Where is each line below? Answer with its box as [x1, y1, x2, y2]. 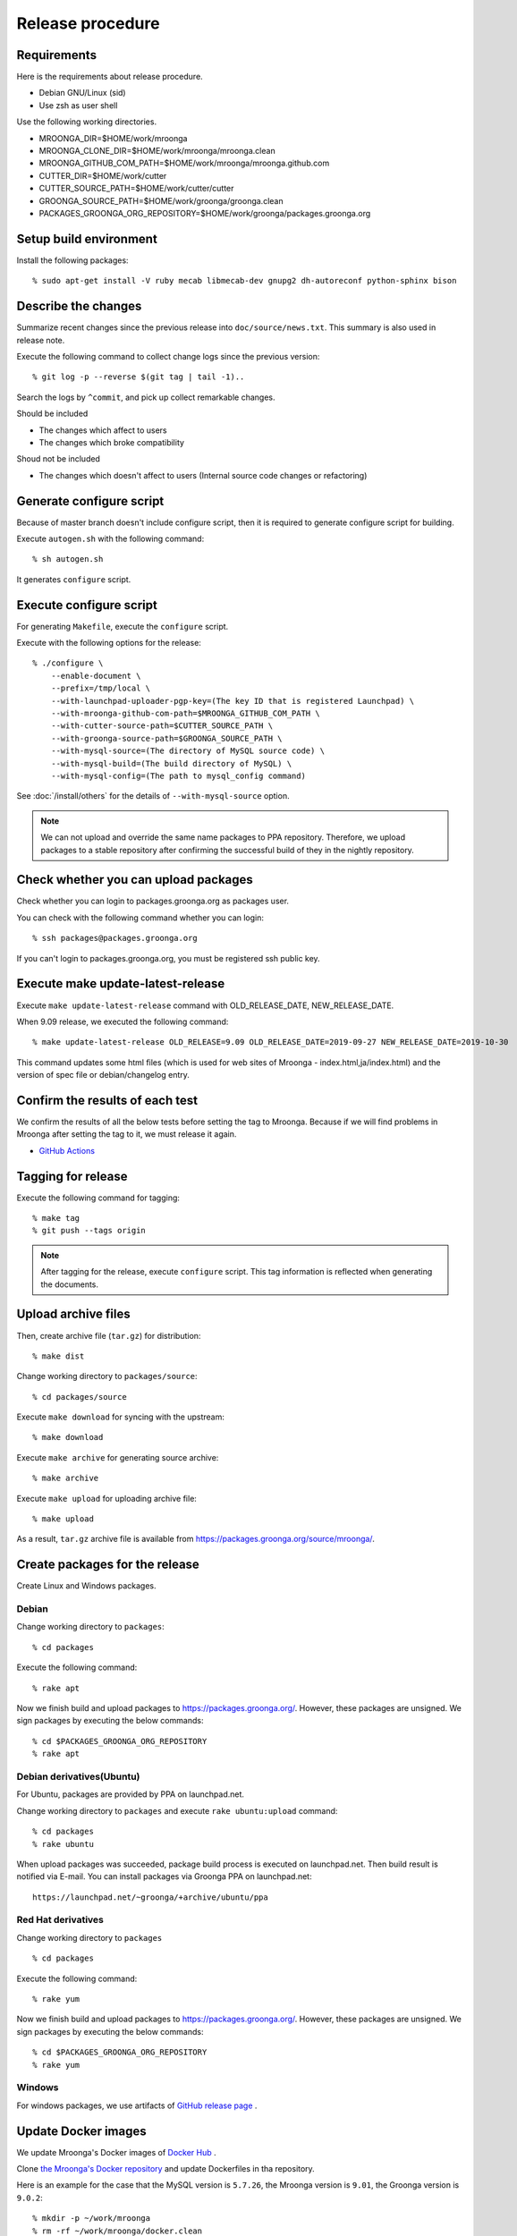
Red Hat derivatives [16, 1914, 105, 1927]
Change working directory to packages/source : [16, 1371, 198, 1382]
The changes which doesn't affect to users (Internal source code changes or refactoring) [38, 470, 368, 480]
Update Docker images [16, 2123, 147, 2139]
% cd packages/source [32, 1392, 127, 1402]
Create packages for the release [16, 1557, 200, 1572]
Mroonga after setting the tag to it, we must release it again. [16, 1129, 237, 1139]
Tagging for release [16, 1168, 128, 1184]
